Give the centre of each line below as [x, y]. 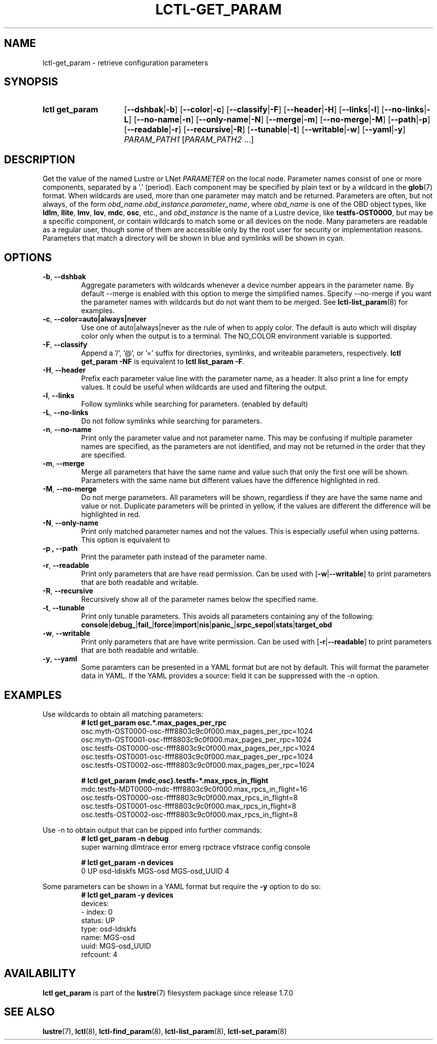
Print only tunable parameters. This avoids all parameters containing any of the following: [227, 616]
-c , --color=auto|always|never [95, 319]
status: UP [98, 920]
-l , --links [59, 396]
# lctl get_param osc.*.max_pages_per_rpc [154, 722]
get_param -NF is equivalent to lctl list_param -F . [163, 362]
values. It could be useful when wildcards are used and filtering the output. [204, 387]
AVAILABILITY [40, 974]
